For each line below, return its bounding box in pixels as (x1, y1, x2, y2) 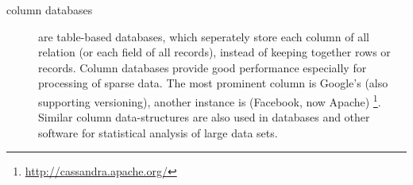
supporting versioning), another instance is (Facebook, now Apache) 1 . (38, 91, 381, 110)
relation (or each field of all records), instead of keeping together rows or (38, 44, 391, 60)
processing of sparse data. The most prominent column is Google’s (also (38, 75, 388, 91)
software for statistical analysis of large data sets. (38, 124, 278, 141)
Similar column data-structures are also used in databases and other (38, 109, 370, 125)
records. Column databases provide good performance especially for (38, 59, 367, 75)
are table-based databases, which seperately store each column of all (38, 28, 369, 44)
